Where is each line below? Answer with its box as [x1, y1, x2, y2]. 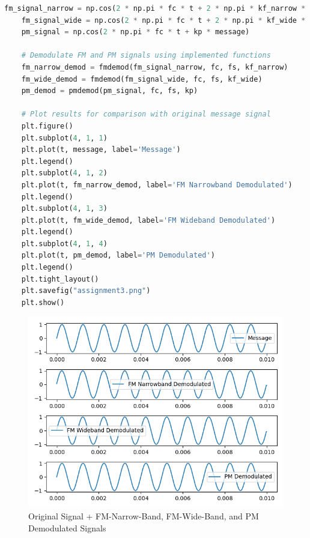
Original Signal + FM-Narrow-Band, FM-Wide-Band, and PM [28, 510, 259, 522]
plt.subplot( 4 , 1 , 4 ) [21, 239, 108, 248]
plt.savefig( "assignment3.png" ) [21, 286, 151, 295]
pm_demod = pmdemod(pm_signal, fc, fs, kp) [21, 86, 198, 95]
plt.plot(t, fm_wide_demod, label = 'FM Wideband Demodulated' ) [21, 216, 276, 225]
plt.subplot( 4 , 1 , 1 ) [21, 133, 108, 142]
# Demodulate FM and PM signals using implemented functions [21, 51, 271, 60]
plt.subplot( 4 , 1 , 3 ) [21, 204, 108, 213]
